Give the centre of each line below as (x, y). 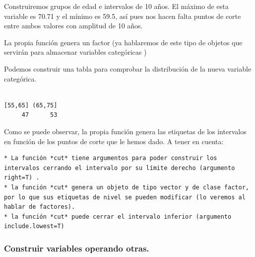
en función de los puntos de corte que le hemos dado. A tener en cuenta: (114, 141)
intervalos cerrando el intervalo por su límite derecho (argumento (120, 168)
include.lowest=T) (34, 226)
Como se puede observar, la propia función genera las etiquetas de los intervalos (125, 131)
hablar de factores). (40, 207)
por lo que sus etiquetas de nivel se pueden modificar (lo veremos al (125, 197)
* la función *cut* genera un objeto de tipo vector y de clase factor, (127, 187)
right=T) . (22, 178)
